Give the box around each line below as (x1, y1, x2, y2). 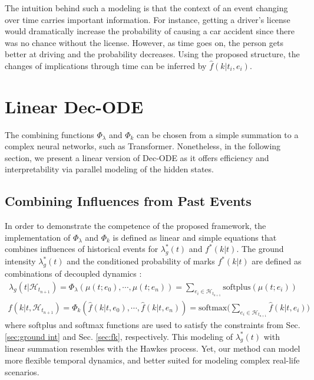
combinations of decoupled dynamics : (5, 267, 142, 280)
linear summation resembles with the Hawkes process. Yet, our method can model (5, 342, 300, 355)
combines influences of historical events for (5, 243, 158, 255)
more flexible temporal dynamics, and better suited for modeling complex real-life (5, 354, 300, 366)
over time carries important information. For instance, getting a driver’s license (5, 13, 290, 25)
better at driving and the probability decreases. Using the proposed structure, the (5, 48, 300, 60)
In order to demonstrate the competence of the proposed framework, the (5, 220, 266, 232)
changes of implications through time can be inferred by (5, 59, 207, 71)
